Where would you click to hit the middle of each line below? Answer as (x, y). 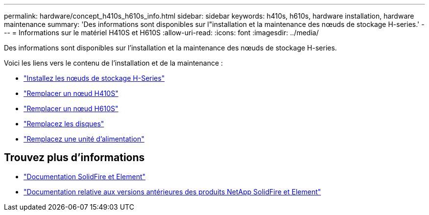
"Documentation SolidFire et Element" (85, 176)
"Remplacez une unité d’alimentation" (84, 139)
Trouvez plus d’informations (74, 158)
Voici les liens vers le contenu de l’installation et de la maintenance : (114, 63)
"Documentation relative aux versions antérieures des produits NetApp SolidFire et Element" (172, 191)
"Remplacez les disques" (64, 124)
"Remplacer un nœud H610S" (71, 108)
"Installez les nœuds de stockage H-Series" (94, 78)
